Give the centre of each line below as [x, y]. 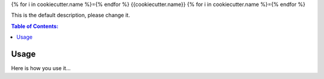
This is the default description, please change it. [70, 15]
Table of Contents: [35, 26]
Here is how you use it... [41, 68]
